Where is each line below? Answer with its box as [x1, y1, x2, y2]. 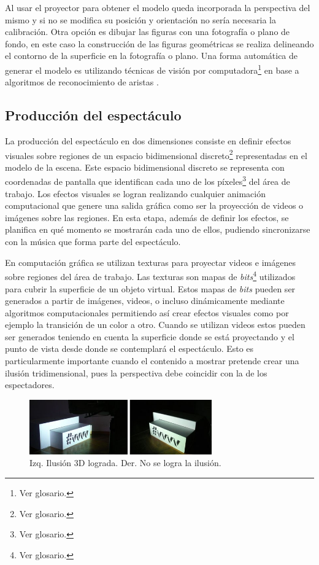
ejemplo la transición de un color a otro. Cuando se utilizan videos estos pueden [5, 318, 306, 331]
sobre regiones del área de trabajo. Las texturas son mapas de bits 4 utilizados [5, 268, 296, 282]
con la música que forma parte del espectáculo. [5, 235, 181, 248]
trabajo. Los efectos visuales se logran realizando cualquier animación [5, 187, 266, 200]
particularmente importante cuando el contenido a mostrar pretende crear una [5, 354, 299, 367]
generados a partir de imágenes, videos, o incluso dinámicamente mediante [5, 294, 285, 307]
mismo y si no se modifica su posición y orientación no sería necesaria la [5, 13, 276, 26]
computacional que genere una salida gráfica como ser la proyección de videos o [5, 199, 304, 212]
